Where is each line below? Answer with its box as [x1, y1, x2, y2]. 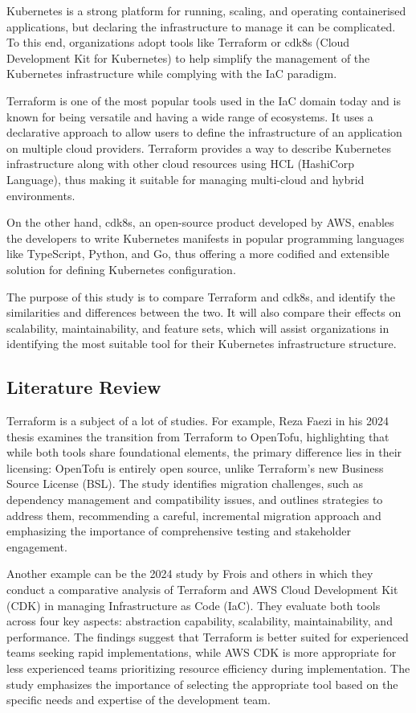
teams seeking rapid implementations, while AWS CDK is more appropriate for [6, 644, 397, 661]
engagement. [6, 538, 67, 555]
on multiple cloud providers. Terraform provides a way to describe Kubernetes [6, 139, 391, 156]
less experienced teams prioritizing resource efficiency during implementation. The [6, 659, 410, 676]
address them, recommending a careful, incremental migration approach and [6, 506, 381, 523]
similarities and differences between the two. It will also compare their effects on [6, 304, 402, 321]
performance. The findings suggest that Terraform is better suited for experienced [6, 628, 409, 645]
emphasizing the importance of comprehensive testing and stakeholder [6, 522, 351, 539]
